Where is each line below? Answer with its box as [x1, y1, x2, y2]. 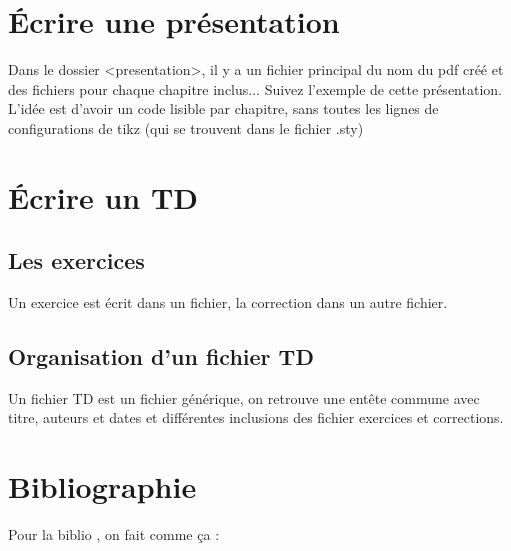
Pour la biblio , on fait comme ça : [8, 524, 220, 545]
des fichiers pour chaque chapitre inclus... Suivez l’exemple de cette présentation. [8, 78, 502, 99]
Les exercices [8, 245, 145, 276]
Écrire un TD [8, 176, 199, 217]
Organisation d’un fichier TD [8, 341, 314, 372]
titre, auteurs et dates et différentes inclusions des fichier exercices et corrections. [8, 407, 504, 428]
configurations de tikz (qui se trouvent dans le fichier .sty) [8, 117, 364, 138]
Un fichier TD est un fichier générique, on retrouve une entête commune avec [8, 387, 480, 408]
